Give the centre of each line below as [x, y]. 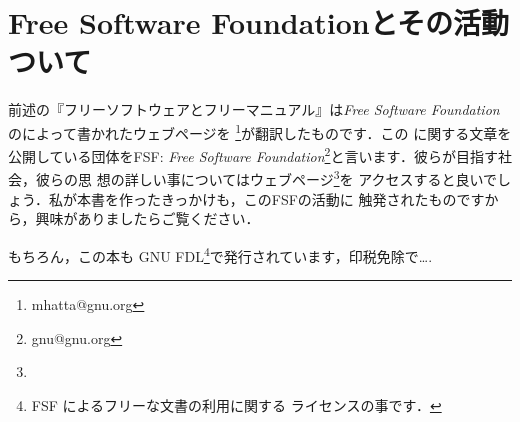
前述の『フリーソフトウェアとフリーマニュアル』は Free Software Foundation [254, 109]
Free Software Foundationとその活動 [258, 22]
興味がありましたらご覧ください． [147, 218]
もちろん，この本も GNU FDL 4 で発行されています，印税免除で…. [220, 254]
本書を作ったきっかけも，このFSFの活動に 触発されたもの [266, 198]
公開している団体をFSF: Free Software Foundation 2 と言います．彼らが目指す [253, 154]
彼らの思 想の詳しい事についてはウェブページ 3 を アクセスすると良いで [266, 178]
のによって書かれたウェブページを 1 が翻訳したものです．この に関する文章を [260, 131]
